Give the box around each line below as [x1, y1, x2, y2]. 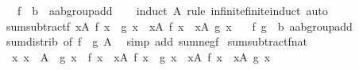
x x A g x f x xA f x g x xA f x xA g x [11, 48, 271, 64]
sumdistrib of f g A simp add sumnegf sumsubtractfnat [6, 33, 307, 50]
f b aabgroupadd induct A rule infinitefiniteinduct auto [17, 2, 328, 18]
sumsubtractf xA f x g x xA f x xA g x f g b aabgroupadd [6, 17, 353, 34]
